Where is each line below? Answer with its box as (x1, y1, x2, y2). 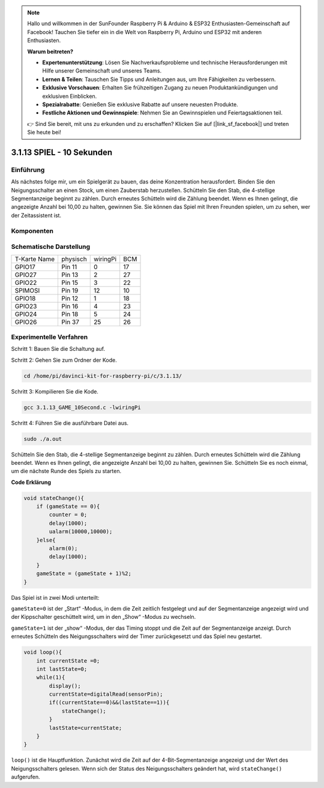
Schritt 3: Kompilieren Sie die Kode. (11, 387, 99, 395)
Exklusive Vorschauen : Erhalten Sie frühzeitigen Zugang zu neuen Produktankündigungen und (42, 84, 278, 91)
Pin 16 (61, 302, 79, 310)
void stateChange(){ (23, 495, 84, 501)
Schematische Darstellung (11, 243, 90, 251)
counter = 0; (49, 512, 88, 518)
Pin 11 (61, 263, 77, 271)
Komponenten (11, 227, 54, 235)
